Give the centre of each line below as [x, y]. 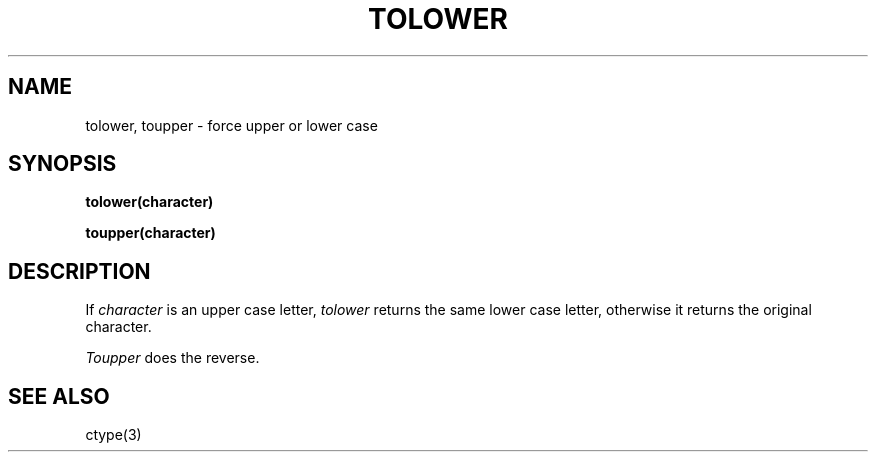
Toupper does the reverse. [172, 358]
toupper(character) [150, 233]
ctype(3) [113, 435]
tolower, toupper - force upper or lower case [231, 125]
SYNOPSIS [62, 164]
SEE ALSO [59, 396]
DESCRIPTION [79, 271]
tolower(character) [149, 202]
